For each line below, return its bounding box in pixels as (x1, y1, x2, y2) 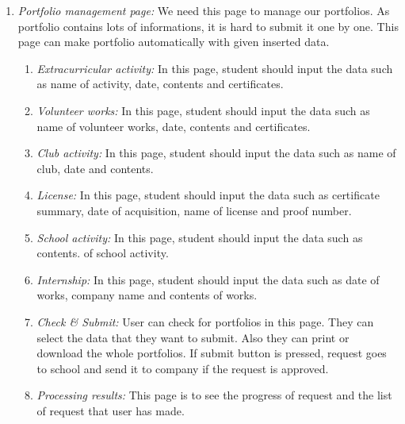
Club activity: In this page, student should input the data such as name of (36, 145, 396, 161)
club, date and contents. (36, 160, 154, 176)
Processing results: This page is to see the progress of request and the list (36, 387, 392, 403)
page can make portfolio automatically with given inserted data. (17, 33, 330, 50)
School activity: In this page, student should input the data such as (36, 229, 363, 245)
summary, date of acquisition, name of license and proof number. (36, 202, 352, 218)
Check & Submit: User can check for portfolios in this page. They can (36, 313, 374, 330)
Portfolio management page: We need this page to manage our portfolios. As (17, 2, 390, 18)
